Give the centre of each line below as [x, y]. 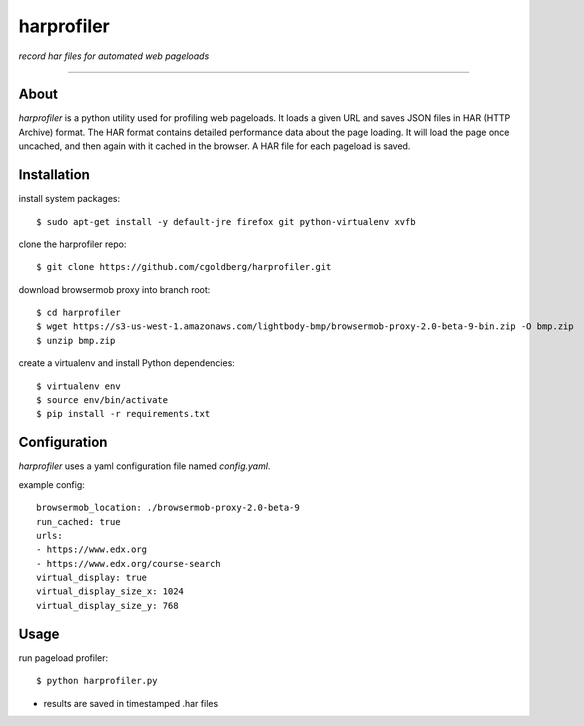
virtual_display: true [92, 578]
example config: [51, 484]
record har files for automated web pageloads [114, 56]
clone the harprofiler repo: [72, 244]
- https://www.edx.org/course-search [129, 563]
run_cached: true [78, 521]
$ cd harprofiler [78, 313]
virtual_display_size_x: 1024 [110, 591]
